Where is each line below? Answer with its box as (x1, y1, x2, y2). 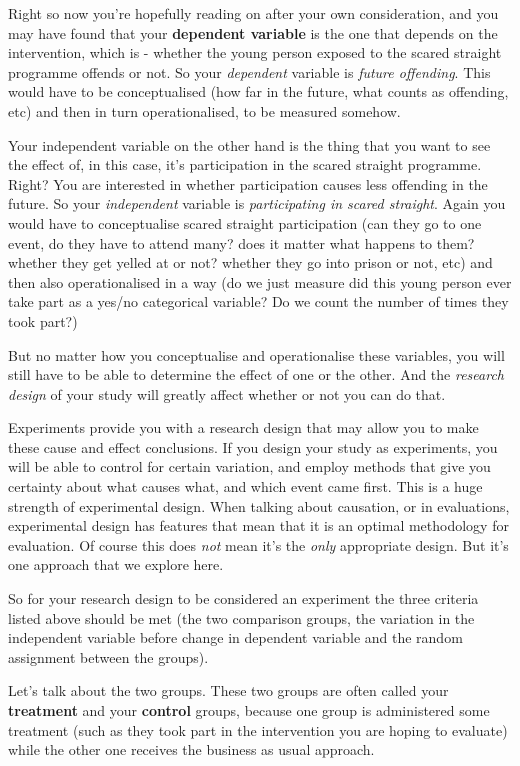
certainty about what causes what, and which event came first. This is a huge (8, 476, 483, 497)
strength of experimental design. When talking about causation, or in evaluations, (8, 495, 510, 516)
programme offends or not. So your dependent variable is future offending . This (8, 61, 491, 82)
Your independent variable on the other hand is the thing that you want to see (8, 134, 491, 155)
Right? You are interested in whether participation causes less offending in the (8, 173, 488, 194)
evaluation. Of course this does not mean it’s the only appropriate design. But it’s (8, 534, 509, 555)
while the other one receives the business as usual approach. (8, 739, 375, 760)
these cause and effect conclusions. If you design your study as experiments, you (8, 436, 498, 457)
